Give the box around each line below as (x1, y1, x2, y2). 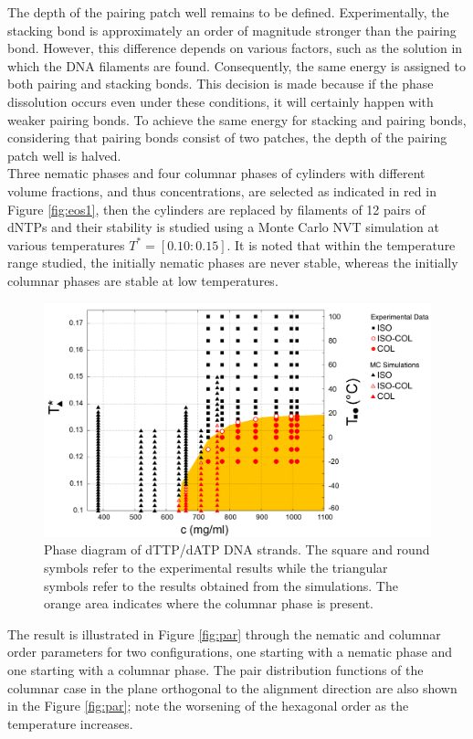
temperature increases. (7, 713, 133, 733)
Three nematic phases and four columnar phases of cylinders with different (7, 164, 426, 183)
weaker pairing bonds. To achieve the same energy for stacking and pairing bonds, (7, 110, 467, 129)
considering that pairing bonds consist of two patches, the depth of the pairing (7, 128, 447, 147)
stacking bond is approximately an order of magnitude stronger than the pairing (7, 20, 457, 39)
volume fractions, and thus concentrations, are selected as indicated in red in (7, 181, 436, 200)
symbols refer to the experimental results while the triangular (44, 557, 388, 576)
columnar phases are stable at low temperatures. (7, 270, 279, 290)
